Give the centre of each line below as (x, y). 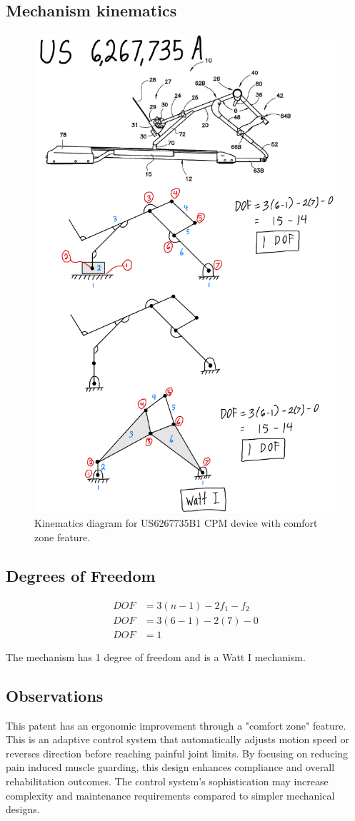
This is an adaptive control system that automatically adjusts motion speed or (177, 739)
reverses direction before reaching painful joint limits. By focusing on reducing (177, 753)
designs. (23, 809)
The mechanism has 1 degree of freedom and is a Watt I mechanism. (156, 656)
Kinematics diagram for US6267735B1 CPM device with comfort (176, 523)
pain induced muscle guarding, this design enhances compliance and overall (170, 767)
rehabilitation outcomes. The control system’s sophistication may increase (167, 781)
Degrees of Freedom (81, 575)
